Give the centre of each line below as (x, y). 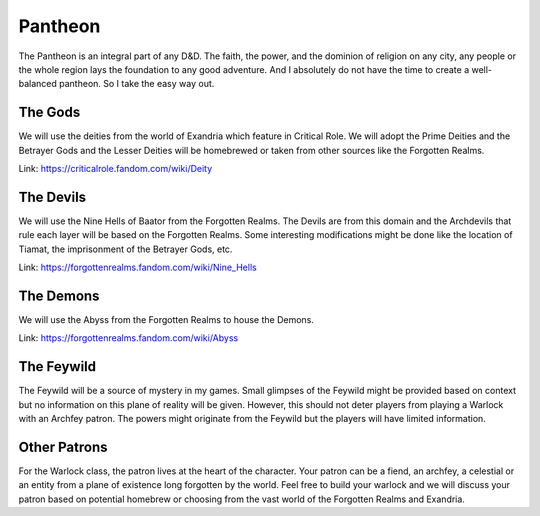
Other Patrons (63, 446)
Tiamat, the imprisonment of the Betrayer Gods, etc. (125, 249)
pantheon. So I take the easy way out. (136, 84)
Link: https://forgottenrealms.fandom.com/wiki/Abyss (128, 338)
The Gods (49, 112)
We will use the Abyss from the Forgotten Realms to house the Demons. (166, 319)
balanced (37, 84)
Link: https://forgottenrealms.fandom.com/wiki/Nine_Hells (137, 267)
